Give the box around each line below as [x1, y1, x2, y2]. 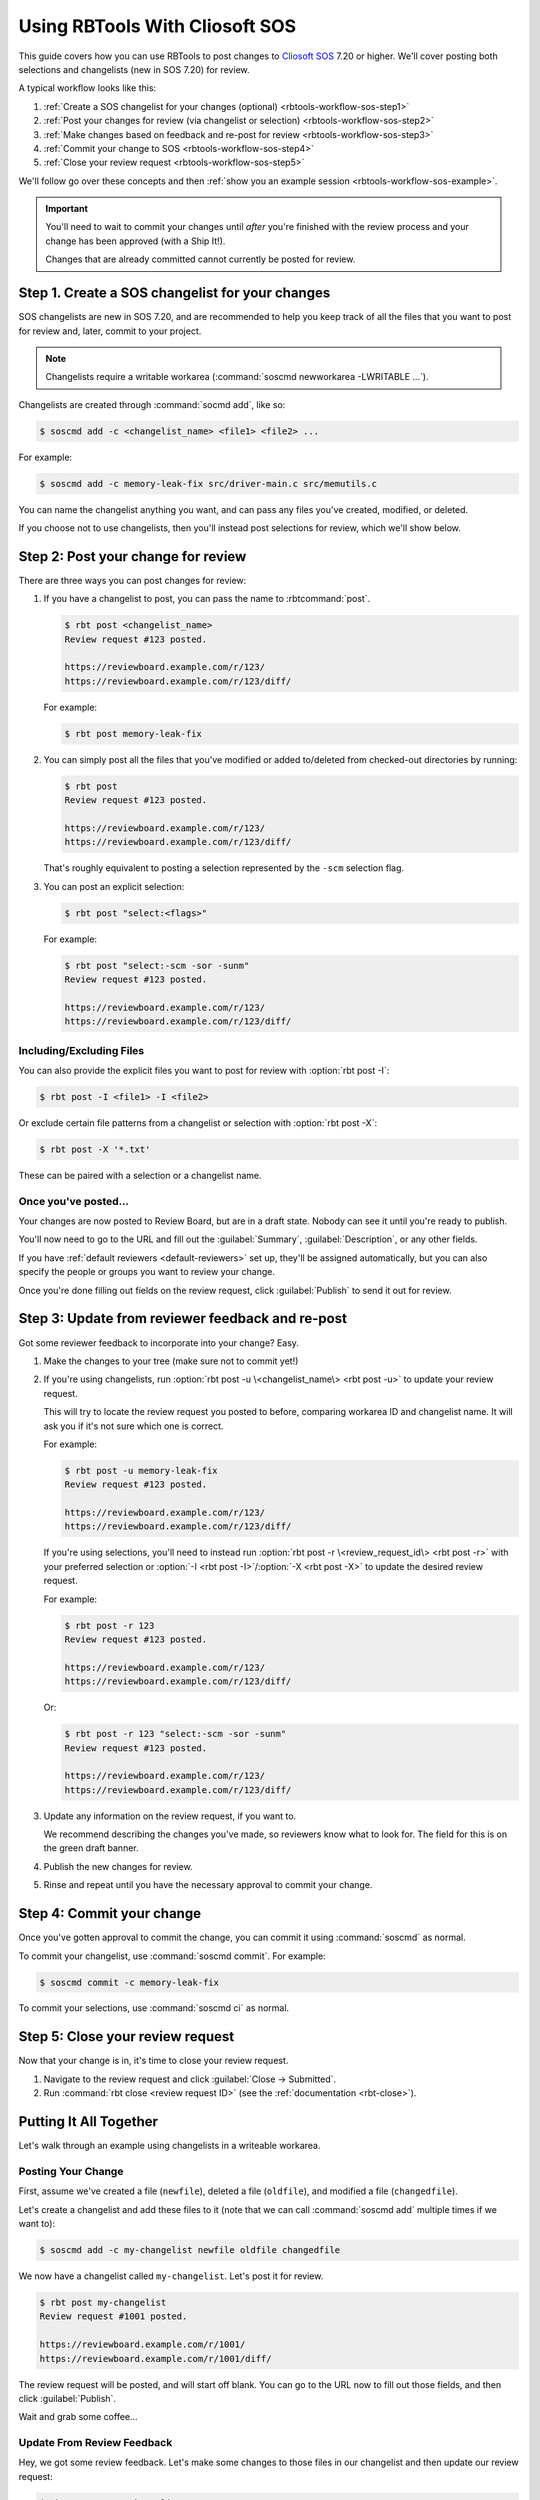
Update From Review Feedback [18, 2436, 173, 2450]
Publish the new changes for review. [43, 1860, 194, 1872]
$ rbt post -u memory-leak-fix [64, 1465, 219, 1476]
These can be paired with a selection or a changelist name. [18, 1169, 262, 1181]
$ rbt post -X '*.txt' [39, 1143, 151, 1155]
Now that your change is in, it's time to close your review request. [18, 2055, 289, 2067]
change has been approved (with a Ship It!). [45, 235, 226, 247]
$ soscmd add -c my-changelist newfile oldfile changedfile [39, 2244, 341, 2255]
